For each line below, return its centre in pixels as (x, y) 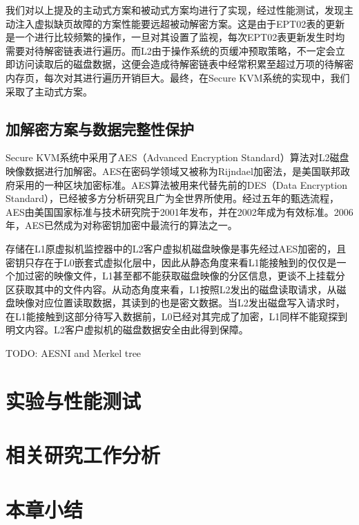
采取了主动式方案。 (49, 91)
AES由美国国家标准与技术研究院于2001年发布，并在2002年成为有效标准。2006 (179, 211)
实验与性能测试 (74, 400)
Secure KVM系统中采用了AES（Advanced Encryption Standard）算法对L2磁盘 (177, 157)
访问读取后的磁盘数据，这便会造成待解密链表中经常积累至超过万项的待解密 (184, 64)
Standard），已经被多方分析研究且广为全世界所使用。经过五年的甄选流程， (173, 198)
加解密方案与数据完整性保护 (100, 128)
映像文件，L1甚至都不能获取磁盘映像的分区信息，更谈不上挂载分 (199, 276)
